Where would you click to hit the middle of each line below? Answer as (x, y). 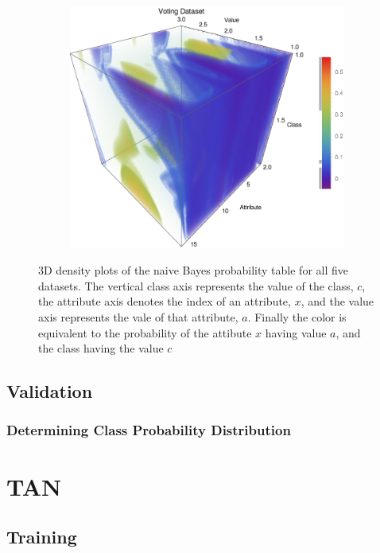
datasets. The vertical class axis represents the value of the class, (196, 285)
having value (296, 332)
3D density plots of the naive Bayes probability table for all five (193, 270)
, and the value (337, 301)
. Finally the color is (297, 316)
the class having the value (101, 348)
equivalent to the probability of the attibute (145, 332)
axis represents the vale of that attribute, (138, 316)
